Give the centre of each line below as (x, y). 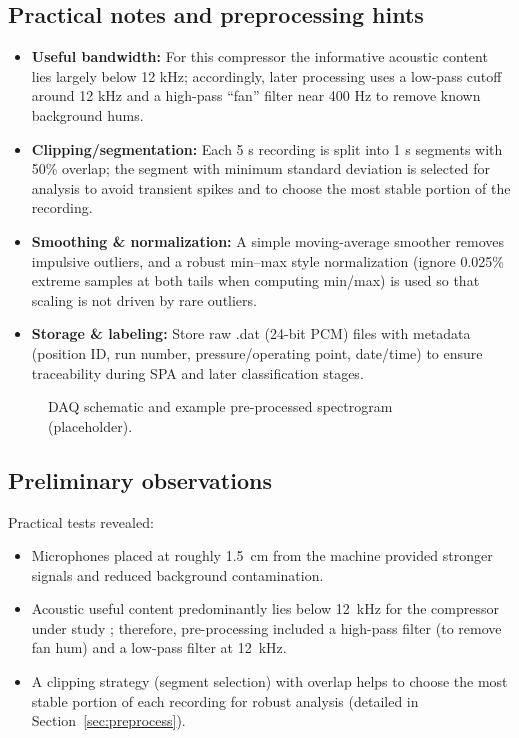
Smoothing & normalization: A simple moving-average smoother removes (268, 240)
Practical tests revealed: (81, 521)
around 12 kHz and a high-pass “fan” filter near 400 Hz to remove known (256, 95)
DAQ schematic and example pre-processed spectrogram (220, 406)
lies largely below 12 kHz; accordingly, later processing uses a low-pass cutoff (266, 75)
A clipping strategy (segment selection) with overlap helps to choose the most (269, 681)
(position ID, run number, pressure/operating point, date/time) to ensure (257, 352)
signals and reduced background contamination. (177, 574)
